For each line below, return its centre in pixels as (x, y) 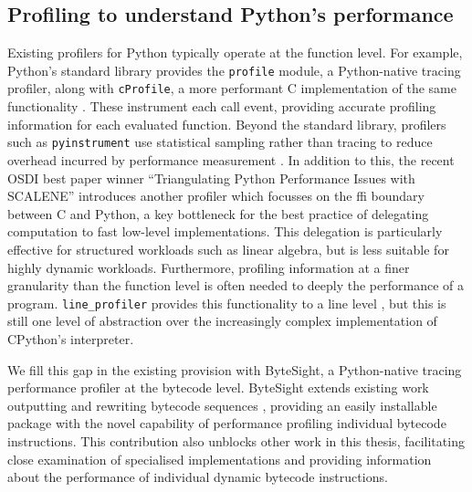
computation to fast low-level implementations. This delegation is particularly (225, 231)
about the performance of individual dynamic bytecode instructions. (198, 477)
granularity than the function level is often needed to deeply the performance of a (236, 285)
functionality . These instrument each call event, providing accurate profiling (222, 106)
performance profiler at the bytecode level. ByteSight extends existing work (218, 387)
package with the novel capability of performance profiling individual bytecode (227, 423)
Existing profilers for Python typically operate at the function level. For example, (235, 52)
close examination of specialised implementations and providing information (220, 459)
